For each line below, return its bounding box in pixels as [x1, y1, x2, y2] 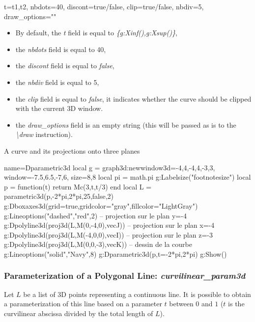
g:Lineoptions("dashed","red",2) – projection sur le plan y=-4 [4, 210, 187, 220]
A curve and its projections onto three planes [4, 145, 140, 156]
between [169, 298, 194, 309]
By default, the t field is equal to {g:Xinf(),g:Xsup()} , [15, 27, 177, 38]
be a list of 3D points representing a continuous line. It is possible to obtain [23, 289, 251, 299]
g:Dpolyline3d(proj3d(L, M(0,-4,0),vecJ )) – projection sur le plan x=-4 [4, 220, 215, 230]
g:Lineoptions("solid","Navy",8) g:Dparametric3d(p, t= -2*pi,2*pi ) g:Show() [4, 248, 227, 259]
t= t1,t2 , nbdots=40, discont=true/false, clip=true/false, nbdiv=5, [4, 1, 204, 11]
